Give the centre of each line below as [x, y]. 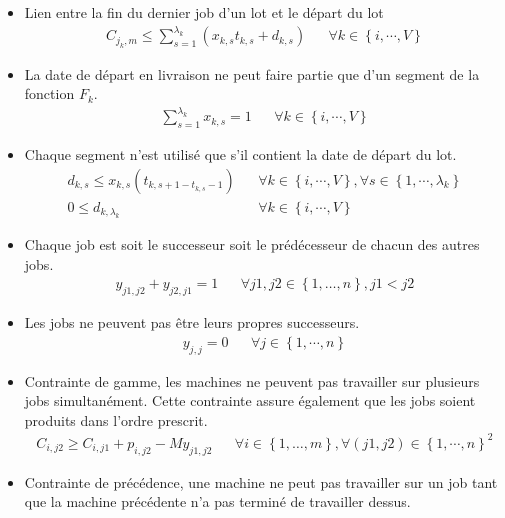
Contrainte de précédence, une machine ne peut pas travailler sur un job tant [261, 481]
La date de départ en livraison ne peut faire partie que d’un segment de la [252, 73]
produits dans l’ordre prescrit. [116, 419]
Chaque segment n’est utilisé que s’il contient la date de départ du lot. [240, 154]
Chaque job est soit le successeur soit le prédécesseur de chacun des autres [252, 244]
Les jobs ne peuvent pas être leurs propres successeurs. [192, 322]
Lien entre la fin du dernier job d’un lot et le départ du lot [204, 12]
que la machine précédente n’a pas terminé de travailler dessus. [217, 501]
